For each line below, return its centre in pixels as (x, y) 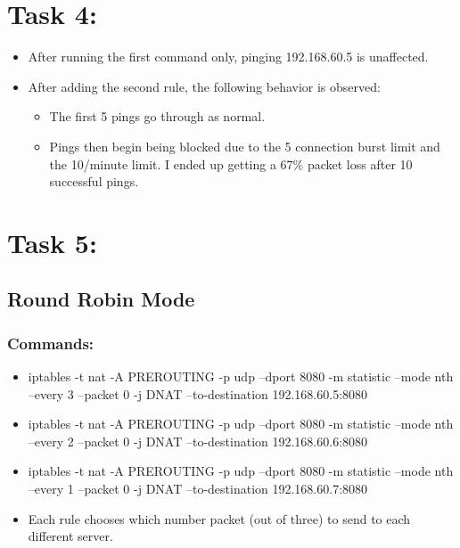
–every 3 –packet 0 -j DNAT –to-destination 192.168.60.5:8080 (198, 393)
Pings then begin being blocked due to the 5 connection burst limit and (245, 146)
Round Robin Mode (101, 299)
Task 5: (52, 242)
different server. (70, 536)
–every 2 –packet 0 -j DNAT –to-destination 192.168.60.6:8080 (198, 441)
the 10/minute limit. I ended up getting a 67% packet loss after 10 (231, 164)
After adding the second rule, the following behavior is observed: (204, 86)
